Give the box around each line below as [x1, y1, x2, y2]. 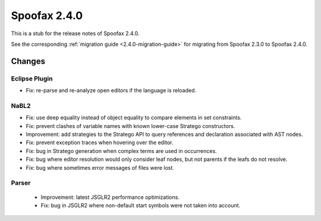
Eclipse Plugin [11, 74, 53, 83]
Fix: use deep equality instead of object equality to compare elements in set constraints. [26, 114, 242, 122]
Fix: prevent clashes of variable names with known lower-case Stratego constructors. [26, 122, 235, 129]
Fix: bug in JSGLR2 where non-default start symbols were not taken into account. [40, 201, 241, 208]
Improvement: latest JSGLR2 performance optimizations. [40, 194, 180, 201]
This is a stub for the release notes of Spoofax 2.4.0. [11, 30, 140, 37]
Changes [11, 56, 46, 66]
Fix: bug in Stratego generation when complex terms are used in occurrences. [26, 147, 217, 154]
